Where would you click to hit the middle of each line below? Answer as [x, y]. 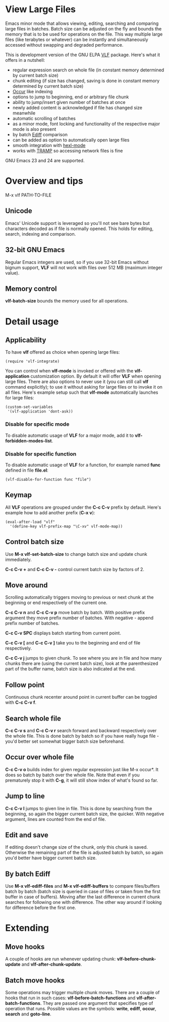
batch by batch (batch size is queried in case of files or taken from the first [83, 892]
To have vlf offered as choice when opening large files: [63, 352]
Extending [27, 928]
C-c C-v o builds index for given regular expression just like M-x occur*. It [82, 769]
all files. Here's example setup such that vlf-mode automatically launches [82, 392]
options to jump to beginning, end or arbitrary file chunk [71, 97]
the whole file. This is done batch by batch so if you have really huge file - [82, 736]
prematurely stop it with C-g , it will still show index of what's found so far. [82, 780]
